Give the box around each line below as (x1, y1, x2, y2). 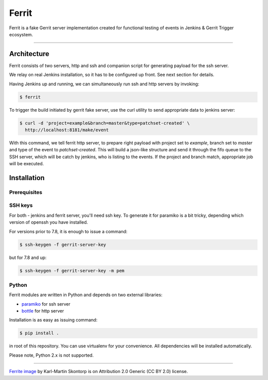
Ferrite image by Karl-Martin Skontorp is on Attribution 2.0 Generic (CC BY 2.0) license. (9, 369, 188, 375)
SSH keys (9, 202, 33, 209)
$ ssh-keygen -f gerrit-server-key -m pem (19, 268, 125, 273)
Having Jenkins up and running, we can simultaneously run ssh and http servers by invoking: (9, 81, 200, 87)
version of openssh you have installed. (9, 219, 88, 225)
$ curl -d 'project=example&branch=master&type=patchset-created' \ (19, 120, 190, 126)
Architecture (9, 50, 50, 58)
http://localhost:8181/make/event (25, 127, 109, 132)
